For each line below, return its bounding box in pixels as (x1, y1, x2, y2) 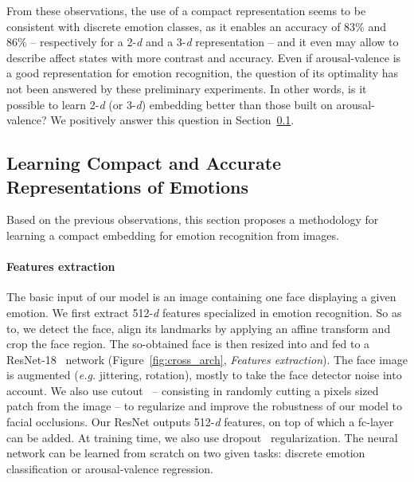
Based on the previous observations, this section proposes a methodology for (6, 211, 379, 228)
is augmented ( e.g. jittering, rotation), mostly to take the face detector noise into (6, 366, 402, 383)
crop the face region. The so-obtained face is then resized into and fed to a (6, 335, 370, 352)
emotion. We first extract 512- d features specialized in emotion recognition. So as (6, 304, 402, 320)
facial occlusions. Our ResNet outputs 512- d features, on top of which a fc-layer (6, 413, 394, 430)
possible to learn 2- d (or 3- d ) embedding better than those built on (6, 96, 333, 112)
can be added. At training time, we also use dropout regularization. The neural (6, 429, 398, 445)
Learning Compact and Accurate (6, 151, 282, 175)
